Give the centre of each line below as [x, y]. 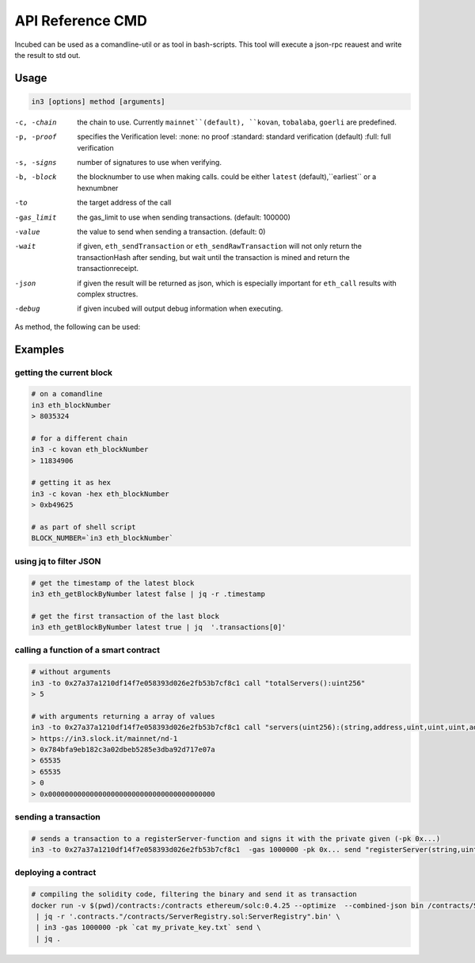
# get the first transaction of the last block [125, 616]
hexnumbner [98, 188]
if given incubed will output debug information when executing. [180, 308]
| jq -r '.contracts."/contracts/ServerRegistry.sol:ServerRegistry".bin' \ [188, 917]
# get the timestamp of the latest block [113, 583]
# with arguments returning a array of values [123, 716]
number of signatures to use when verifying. [149, 162]
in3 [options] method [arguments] [98, 101]
